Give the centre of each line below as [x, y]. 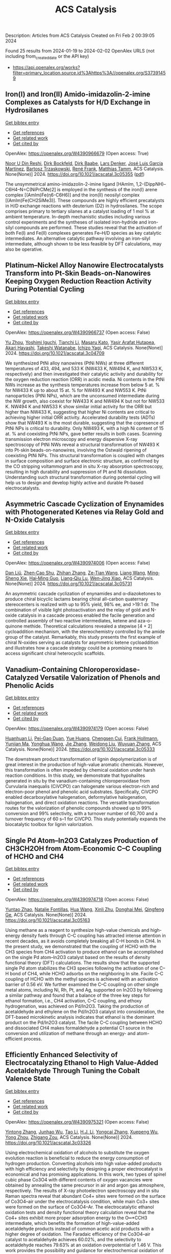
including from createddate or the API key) [47, 57]
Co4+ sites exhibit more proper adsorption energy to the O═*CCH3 [76, 1218]
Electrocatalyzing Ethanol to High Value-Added [82, 1063]
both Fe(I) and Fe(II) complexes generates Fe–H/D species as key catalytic [83, 233]
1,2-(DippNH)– [151, 184]
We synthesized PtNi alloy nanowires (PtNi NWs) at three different [75, 363]
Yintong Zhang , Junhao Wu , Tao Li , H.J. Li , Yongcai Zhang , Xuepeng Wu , [82, 1132]
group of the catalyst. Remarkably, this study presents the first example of [83, 637]
